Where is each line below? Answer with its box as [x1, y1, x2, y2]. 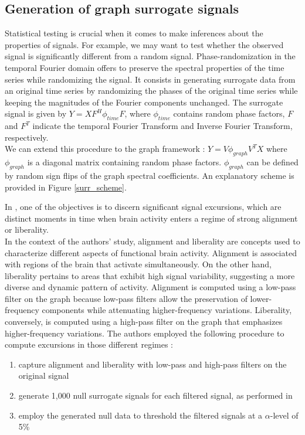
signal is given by [5, 107, 67, 120]
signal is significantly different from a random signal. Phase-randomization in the [5, 50, 296, 62]
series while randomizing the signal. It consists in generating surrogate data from [5, 73, 296, 85]
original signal [18, 369, 69, 382]
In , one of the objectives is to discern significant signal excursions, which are [5, 200, 282, 213]
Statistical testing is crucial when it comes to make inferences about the [5, 27, 263, 39]
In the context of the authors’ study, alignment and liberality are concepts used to [5, 235, 300, 247]
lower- [250, 292, 272, 304]
